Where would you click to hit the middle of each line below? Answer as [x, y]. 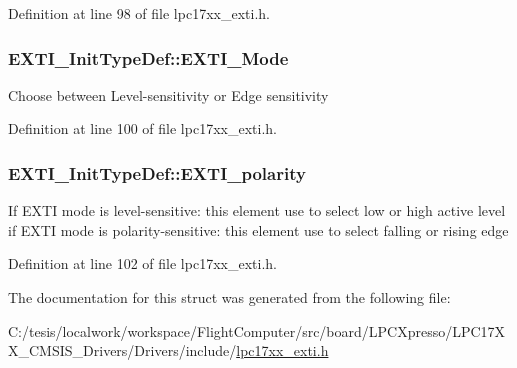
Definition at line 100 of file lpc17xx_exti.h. [142, 128]
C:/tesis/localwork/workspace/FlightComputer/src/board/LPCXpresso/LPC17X [257, 330]
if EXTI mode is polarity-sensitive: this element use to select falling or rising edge [258, 229]
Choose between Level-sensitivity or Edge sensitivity [168, 94]
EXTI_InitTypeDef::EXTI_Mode [148, 57]
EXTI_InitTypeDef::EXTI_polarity [157, 172]
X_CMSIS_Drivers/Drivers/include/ [122, 350]
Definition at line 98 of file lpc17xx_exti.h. [139, 13]
